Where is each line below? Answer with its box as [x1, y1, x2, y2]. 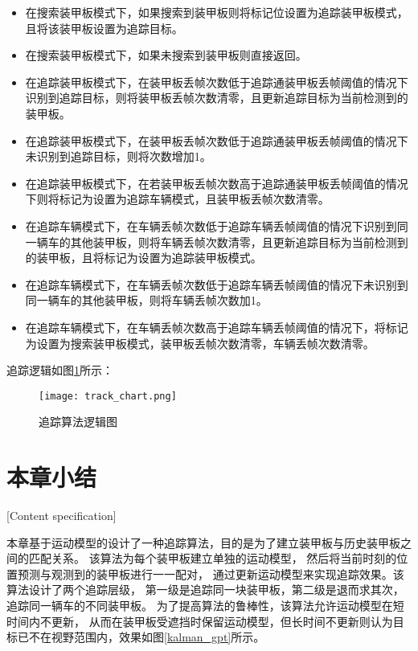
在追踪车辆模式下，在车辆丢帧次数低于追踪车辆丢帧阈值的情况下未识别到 [25, 276, 408, 293]
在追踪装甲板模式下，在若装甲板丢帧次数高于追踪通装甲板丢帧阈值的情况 [25, 174, 408, 191]
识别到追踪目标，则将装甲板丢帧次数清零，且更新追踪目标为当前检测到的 [25, 89, 408, 106]
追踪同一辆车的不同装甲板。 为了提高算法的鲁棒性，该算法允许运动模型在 [6, 597, 393, 614]
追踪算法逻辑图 [39, 413, 117, 430]
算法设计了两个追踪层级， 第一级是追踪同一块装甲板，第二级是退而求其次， [6, 581, 404, 598]
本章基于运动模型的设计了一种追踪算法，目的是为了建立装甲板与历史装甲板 [6, 534, 400, 551]
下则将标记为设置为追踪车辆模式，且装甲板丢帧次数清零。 [25, 190, 330, 207]
